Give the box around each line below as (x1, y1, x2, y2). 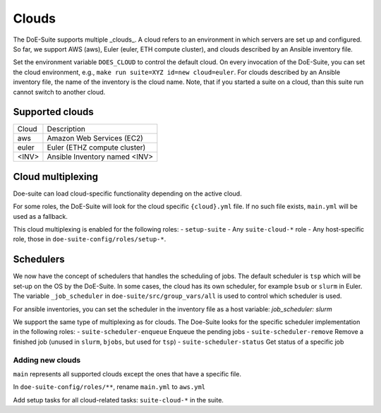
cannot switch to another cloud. (13, 88, 106, 96)
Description (47, 124, 86, 134)
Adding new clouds (13, 355, 81, 365)
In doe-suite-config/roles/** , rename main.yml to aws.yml (13, 383, 206, 391)
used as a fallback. (13, 212, 68, 220)
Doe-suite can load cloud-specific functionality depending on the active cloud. (13, 189, 243, 198)
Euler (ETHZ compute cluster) (47, 143, 146, 152)
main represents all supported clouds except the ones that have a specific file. (13, 369, 241, 378)
